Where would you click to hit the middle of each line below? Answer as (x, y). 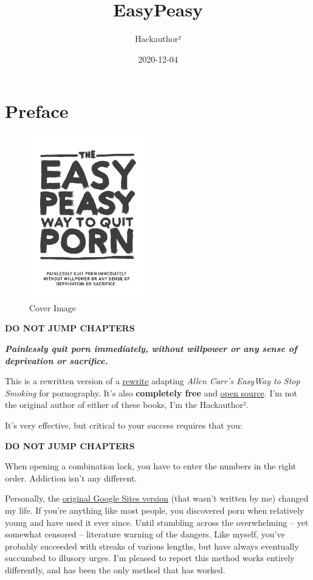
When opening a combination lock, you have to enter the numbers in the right (151, 466)
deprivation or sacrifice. (57, 360)
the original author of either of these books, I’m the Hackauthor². (127, 405)
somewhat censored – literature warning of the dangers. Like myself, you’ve (145, 534)
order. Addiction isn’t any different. (71, 478)
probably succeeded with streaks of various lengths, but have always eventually (152, 546)
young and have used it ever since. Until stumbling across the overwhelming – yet (157, 522)
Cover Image (53, 307)
